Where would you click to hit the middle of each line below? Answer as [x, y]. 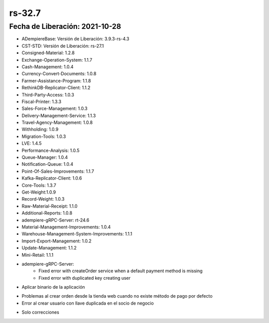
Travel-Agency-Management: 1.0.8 [57, 122]
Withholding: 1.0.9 [40, 129]
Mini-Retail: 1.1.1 [38, 255]
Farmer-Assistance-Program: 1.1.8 [56, 81]
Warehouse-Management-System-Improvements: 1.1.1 [77, 234]
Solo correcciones [40, 312]
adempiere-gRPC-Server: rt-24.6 [56, 220]
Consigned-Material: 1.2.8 [48, 53]
